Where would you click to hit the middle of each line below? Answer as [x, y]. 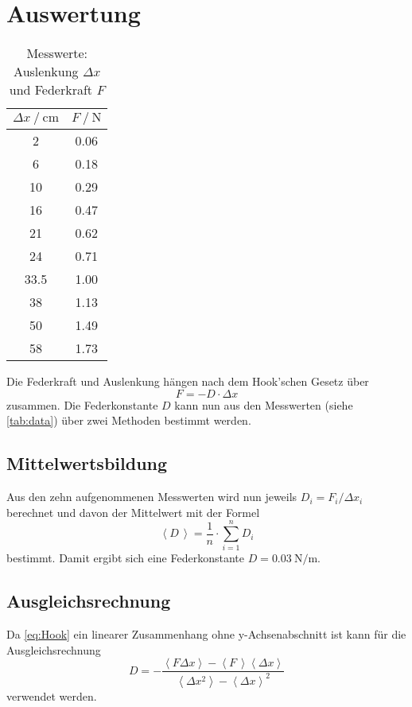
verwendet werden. [52, 695]
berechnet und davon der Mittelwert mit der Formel [133, 512]
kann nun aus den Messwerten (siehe [264, 404]
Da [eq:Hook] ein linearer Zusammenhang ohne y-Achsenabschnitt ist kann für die [206, 634]
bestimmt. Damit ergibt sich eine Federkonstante [125, 558]
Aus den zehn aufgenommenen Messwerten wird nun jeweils [152, 497]
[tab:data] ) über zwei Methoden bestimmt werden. [129, 420]
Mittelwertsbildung [87, 463]
